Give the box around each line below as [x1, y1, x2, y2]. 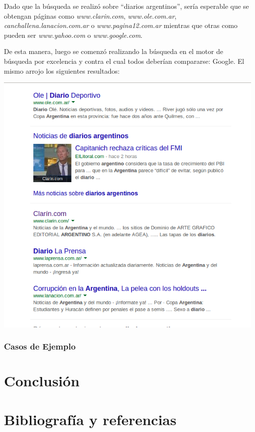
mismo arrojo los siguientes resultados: [4, 65, 120, 76]
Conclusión [4, 371, 80, 391]
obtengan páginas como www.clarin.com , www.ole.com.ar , [4, 10, 177, 21]
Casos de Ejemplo [4, 340, 76, 352]
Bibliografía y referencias [4, 409, 177, 429]
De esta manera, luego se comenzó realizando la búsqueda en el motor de [4, 46, 223, 56]
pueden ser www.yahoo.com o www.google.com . [4, 29, 143, 40]
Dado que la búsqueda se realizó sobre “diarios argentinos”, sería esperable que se [4, 1, 249, 11]
